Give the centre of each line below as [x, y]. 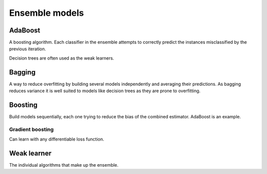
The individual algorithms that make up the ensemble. [64, 165]
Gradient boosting [31, 129]
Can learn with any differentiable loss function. [57, 139]
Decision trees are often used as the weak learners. [62, 58]
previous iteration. [28, 49]
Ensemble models [46, 13]
